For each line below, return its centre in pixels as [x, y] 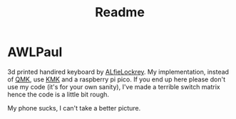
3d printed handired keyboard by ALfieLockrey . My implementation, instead [118, 72]
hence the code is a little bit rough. [58, 94]
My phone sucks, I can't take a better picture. [74, 108]
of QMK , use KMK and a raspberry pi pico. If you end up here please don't [117, 79]
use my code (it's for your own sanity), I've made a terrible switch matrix [114, 86]
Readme [120, 12]
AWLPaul [35, 52]
